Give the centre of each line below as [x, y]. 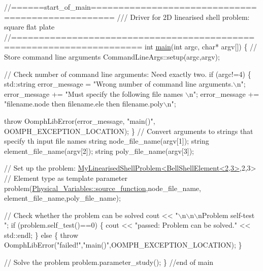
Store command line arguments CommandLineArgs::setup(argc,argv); [112, 56]
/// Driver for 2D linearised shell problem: [183, 17]
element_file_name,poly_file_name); [62, 198]
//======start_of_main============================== [130, 7]
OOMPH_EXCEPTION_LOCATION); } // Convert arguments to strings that [129, 131]
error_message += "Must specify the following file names [94, 93]
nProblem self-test [226, 215]
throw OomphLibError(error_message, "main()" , [80, 120]
